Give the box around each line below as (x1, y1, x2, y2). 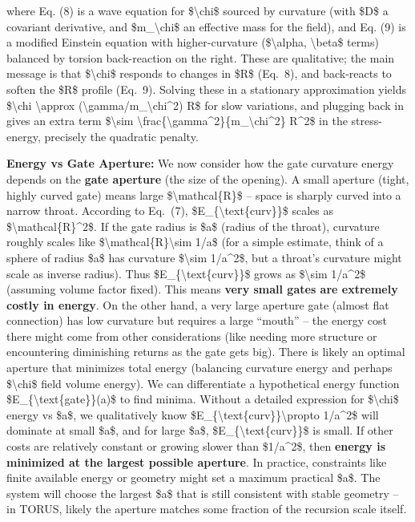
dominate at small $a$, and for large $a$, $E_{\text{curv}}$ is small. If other (6, 422, 393, 439)
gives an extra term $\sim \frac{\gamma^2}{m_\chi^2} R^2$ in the (6, 112, 348, 129)
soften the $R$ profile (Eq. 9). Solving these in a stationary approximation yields (6, 80, 407, 97)
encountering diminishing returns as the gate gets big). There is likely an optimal (6, 343, 405, 360)
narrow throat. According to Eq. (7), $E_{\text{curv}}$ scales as (6, 202, 333, 219)
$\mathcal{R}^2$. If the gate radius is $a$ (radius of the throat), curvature (6, 217, 380, 234)
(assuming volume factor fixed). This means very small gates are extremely (6, 281, 398, 297)
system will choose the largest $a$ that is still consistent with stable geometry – (6, 484, 399, 501)
